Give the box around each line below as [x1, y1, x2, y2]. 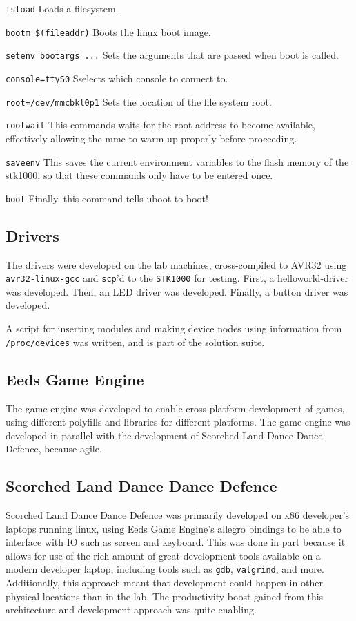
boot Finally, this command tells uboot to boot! [6, 191, 208, 205]
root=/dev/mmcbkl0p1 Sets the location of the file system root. [6, 94, 272, 108]
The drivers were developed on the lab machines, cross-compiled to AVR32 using [6, 257, 347, 271]
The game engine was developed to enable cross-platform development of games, [6, 401, 345, 415]
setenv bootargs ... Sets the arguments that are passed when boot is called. [6, 48, 339, 62]
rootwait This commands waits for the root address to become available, [6, 117, 315, 132]
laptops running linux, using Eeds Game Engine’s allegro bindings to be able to [6, 521, 342, 535]
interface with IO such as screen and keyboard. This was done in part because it [6, 535, 346, 549]
